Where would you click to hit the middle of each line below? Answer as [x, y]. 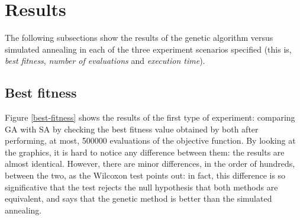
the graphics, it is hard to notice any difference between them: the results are [145, 152]
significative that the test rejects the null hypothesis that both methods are [141, 187]
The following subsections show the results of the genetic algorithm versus [139, 38]
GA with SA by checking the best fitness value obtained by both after [132, 129]
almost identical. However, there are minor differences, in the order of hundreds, [150, 164]
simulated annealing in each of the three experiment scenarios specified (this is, [148, 49]
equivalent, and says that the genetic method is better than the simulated [138, 198]
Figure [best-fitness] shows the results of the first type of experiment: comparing [150, 117]
